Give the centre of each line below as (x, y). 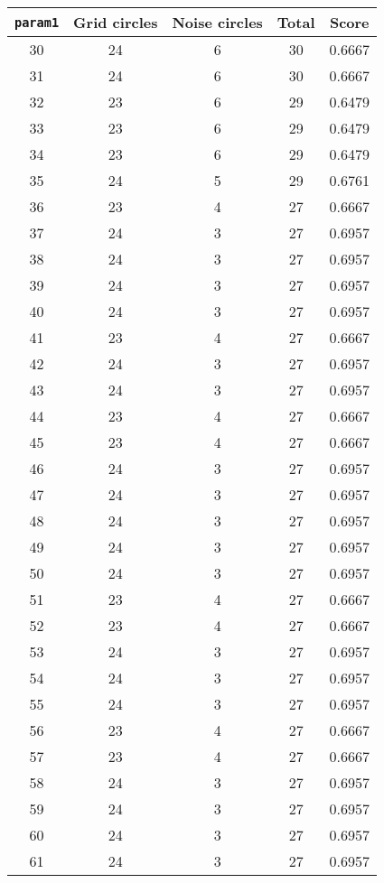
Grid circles (116, 22)
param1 (37, 22)
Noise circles (217, 22)
